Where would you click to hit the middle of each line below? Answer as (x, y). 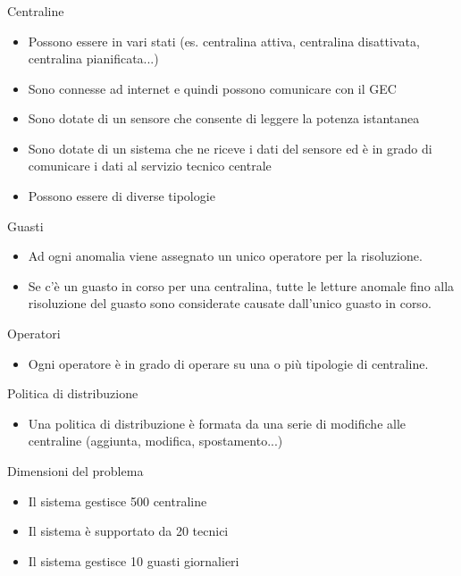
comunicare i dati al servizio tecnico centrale (150, 166)
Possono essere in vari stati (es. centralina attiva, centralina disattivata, (224, 41)
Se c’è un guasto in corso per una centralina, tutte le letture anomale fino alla (241, 285)
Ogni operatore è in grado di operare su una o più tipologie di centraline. (228, 363)
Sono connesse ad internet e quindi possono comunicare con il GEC (212, 88)
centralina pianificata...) (93, 58)
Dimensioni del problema (75, 471)
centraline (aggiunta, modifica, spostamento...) (155, 441)
